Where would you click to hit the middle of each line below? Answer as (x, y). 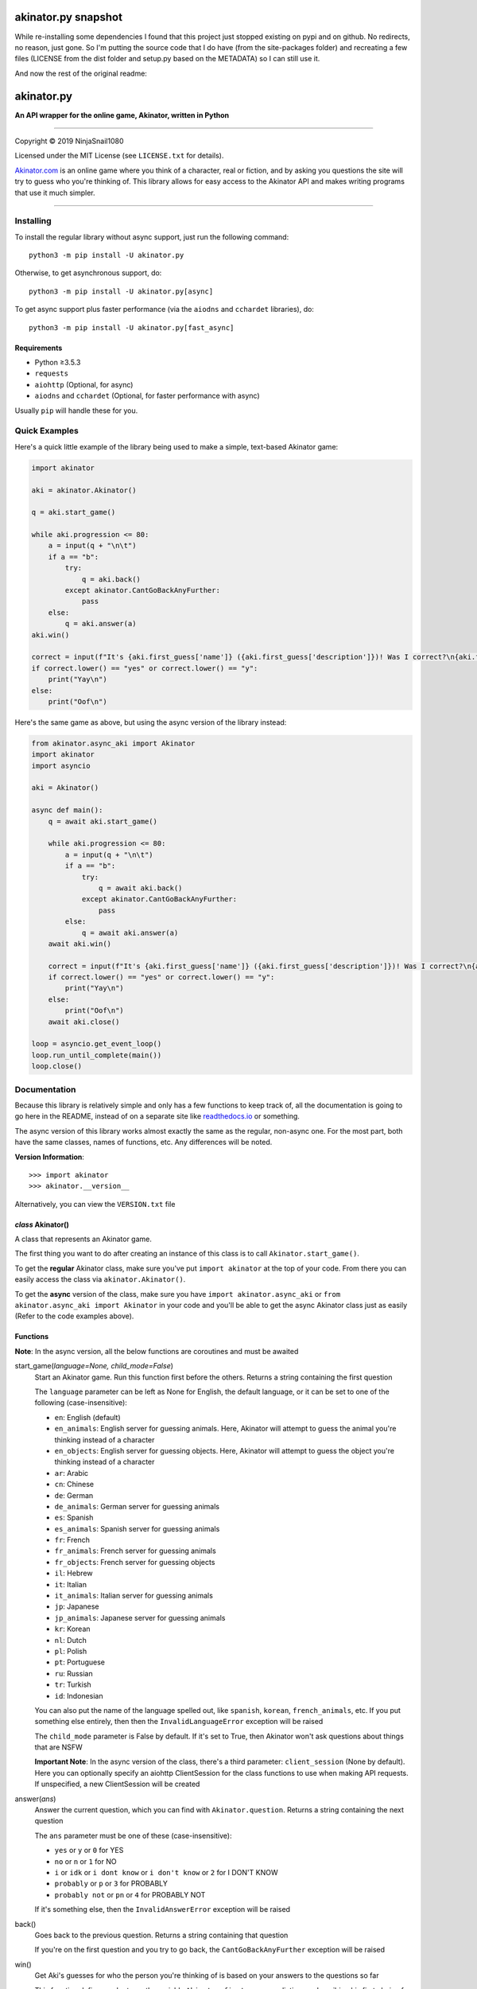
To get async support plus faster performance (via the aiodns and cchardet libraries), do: (164, 309)
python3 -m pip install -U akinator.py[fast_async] (132, 327)
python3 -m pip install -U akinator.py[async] (121, 291)
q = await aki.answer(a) (130, 932)
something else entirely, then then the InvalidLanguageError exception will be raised (179, 1722)
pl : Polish (71, 1651)
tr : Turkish (73, 1685)
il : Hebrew (74, 1573)
